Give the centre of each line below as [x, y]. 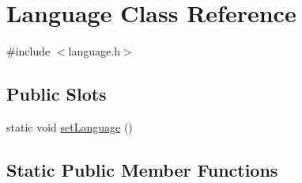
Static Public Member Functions [142, 169]
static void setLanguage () [70, 126]
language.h [94, 51]
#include [28, 51]
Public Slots [57, 94]
